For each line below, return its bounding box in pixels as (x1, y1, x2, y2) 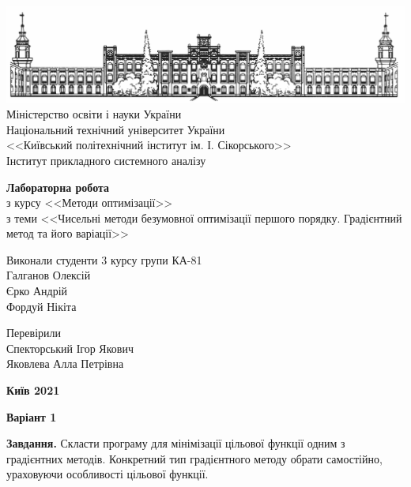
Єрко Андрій (6, 283, 68, 299)
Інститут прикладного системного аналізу (6, 152, 206, 168)
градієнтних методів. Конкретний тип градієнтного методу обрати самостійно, (6, 450, 383, 466)
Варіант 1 (6, 408, 57, 425)
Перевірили (6, 324, 62, 341)
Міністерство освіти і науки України (6, 106, 182, 122)
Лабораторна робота (6, 178, 110, 195)
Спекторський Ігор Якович (6, 339, 134, 356)
